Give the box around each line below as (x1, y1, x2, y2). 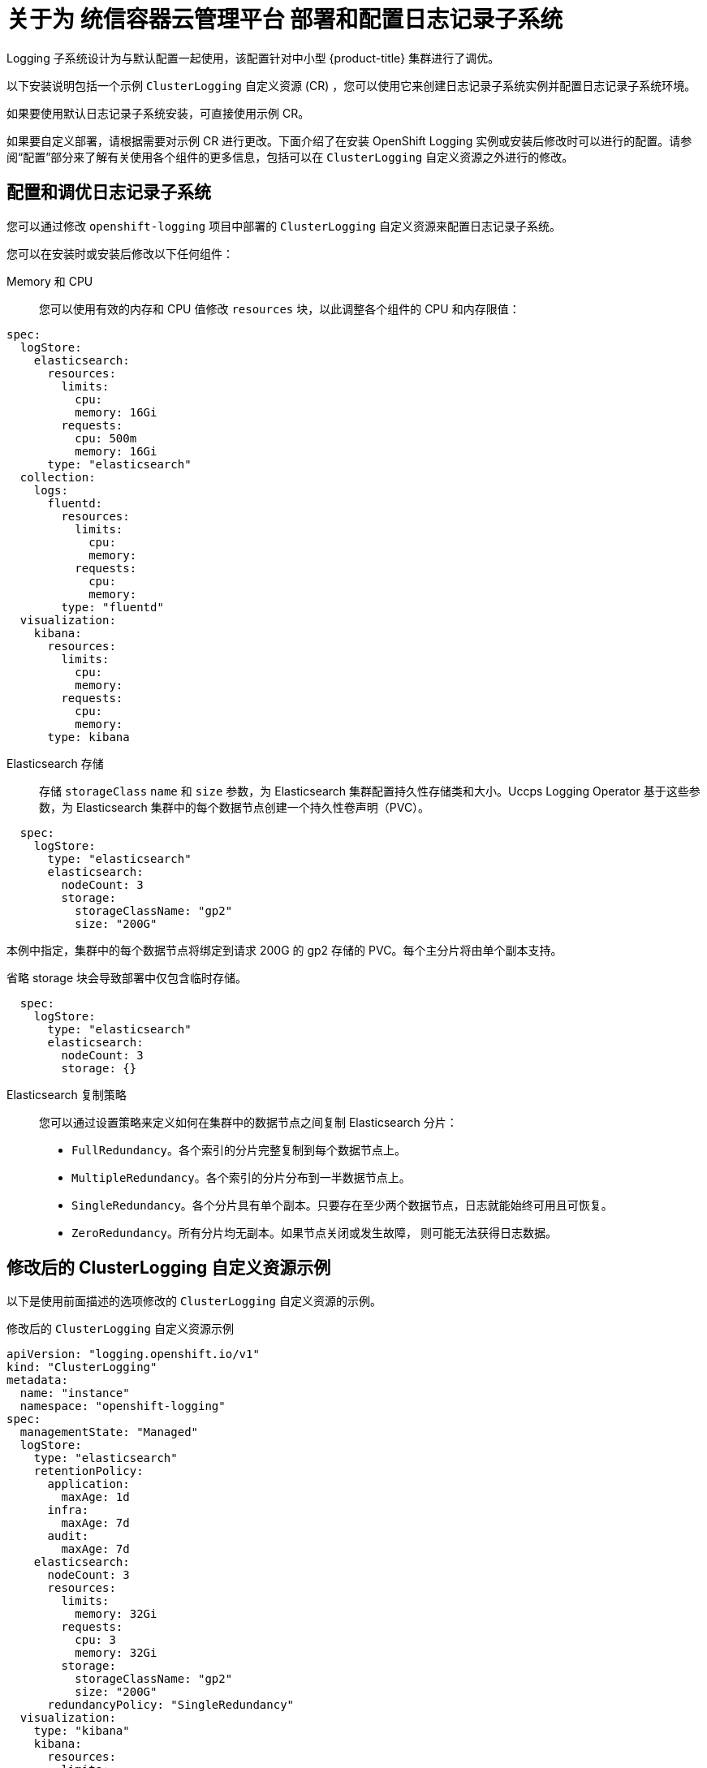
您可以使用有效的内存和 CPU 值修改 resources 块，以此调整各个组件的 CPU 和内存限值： (39, 301, 520, 316)
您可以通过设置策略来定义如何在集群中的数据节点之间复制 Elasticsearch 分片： (39, 1115, 458, 1129)
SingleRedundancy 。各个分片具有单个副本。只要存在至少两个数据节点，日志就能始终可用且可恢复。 (71, 1197, 613, 1212)
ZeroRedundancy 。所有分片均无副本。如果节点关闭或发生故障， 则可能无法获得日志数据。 (71, 1225, 557, 1240)
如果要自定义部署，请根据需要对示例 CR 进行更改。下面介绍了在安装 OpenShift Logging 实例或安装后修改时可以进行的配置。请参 (6, 133, 692, 148)
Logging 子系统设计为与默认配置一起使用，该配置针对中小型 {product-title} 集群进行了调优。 (6, 50, 500, 65)
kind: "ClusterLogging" (6, 1360, 157, 1374)
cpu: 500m (75, 431, 137, 445)
